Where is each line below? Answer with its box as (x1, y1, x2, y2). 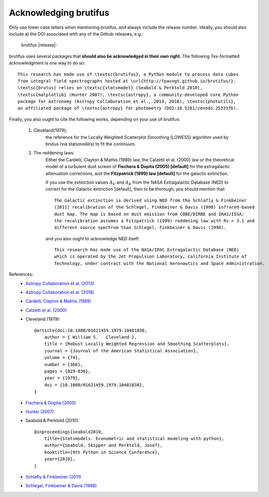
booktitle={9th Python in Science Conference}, (44, 449, 160, 455)
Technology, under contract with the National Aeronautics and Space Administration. (54, 261, 265, 266)
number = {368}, (44, 362, 83, 367)
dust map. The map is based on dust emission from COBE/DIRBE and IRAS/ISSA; (54, 211, 245, 217)
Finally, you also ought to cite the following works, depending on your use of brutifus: (9, 116, 180, 122)
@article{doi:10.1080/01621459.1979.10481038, (34, 327, 147, 333)
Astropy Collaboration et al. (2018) (25, 289, 95, 295)
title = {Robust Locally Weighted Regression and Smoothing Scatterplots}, (44, 341, 230, 347)
